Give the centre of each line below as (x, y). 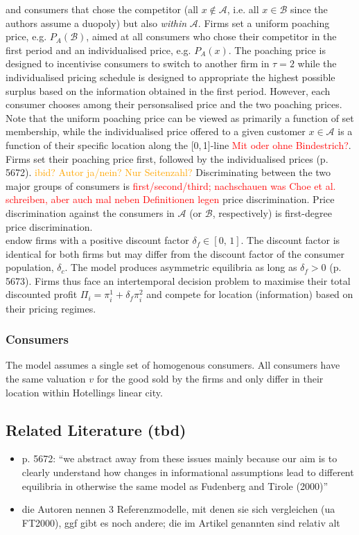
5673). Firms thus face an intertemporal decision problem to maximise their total (178, 280)
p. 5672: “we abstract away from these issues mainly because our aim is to (179, 458)
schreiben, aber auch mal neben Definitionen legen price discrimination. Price (170, 199)
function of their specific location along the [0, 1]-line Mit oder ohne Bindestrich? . (178, 144)
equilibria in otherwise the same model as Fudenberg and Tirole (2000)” (175, 485)
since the (309, 9)
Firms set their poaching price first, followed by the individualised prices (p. (167, 158)
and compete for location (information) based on (250, 294)
